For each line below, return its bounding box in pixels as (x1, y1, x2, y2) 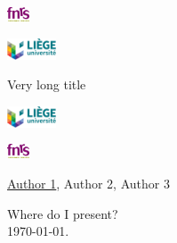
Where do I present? (7, 204, 118, 222)
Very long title (7, 75, 86, 94)
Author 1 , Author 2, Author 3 (7, 173, 170, 192)
